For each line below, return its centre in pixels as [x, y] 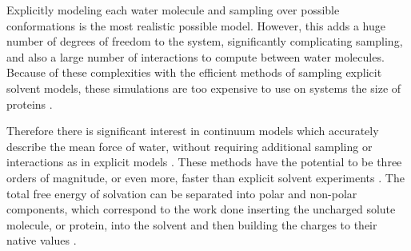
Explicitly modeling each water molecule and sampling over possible [173, 10]
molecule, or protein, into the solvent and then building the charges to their [192, 224]
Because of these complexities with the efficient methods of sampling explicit [194, 72]
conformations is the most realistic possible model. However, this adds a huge [196, 25]
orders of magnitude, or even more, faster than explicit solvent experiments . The [205, 177]
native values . [42, 240]
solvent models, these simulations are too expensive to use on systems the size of [204, 88]
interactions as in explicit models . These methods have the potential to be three [204, 162]
